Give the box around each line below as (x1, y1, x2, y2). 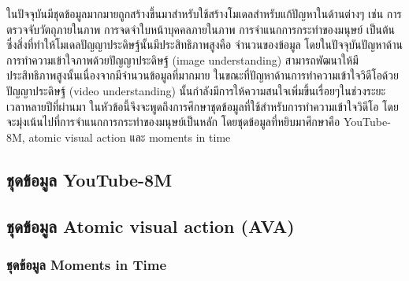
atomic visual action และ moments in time (28, 128, 231, 145)
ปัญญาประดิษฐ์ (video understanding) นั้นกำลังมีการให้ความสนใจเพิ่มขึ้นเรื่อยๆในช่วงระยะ (6, 82, 386, 98)
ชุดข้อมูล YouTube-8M (6, 167, 173, 191)
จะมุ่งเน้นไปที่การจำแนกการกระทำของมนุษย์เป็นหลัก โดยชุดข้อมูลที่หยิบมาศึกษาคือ (6, 113, 340, 130)
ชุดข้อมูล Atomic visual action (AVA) (6, 213, 295, 238)
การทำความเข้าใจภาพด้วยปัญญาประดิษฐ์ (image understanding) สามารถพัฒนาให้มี (6, 51, 359, 68)
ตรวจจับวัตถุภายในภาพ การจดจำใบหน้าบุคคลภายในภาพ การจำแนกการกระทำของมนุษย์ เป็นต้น (6, 20, 396, 37)
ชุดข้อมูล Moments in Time (6, 254, 167, 274)
